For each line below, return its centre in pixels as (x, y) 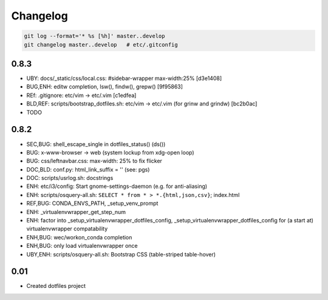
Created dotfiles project (56, 286)
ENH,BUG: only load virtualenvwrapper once (82, 246)
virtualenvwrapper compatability (67, 229)
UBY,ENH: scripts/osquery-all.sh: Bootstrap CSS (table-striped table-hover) (121, 254)
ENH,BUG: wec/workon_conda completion (79, 237)
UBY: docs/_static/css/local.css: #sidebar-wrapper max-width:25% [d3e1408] (124, 78)
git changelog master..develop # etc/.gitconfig (101, 45)
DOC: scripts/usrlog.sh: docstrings (70, 178)
